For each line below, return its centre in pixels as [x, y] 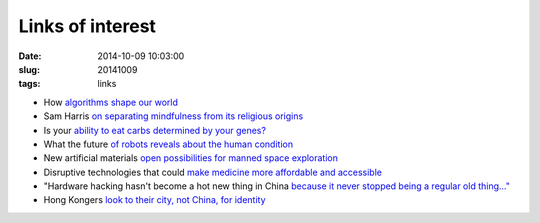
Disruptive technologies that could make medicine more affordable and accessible [212, 172]
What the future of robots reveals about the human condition [168, 144]
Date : [30, 56]
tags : [29, 84]
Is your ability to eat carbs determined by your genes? [155, 130]
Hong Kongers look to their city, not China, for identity [154, 200]
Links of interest [87, 26]
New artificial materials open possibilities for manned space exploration [191, 158]
